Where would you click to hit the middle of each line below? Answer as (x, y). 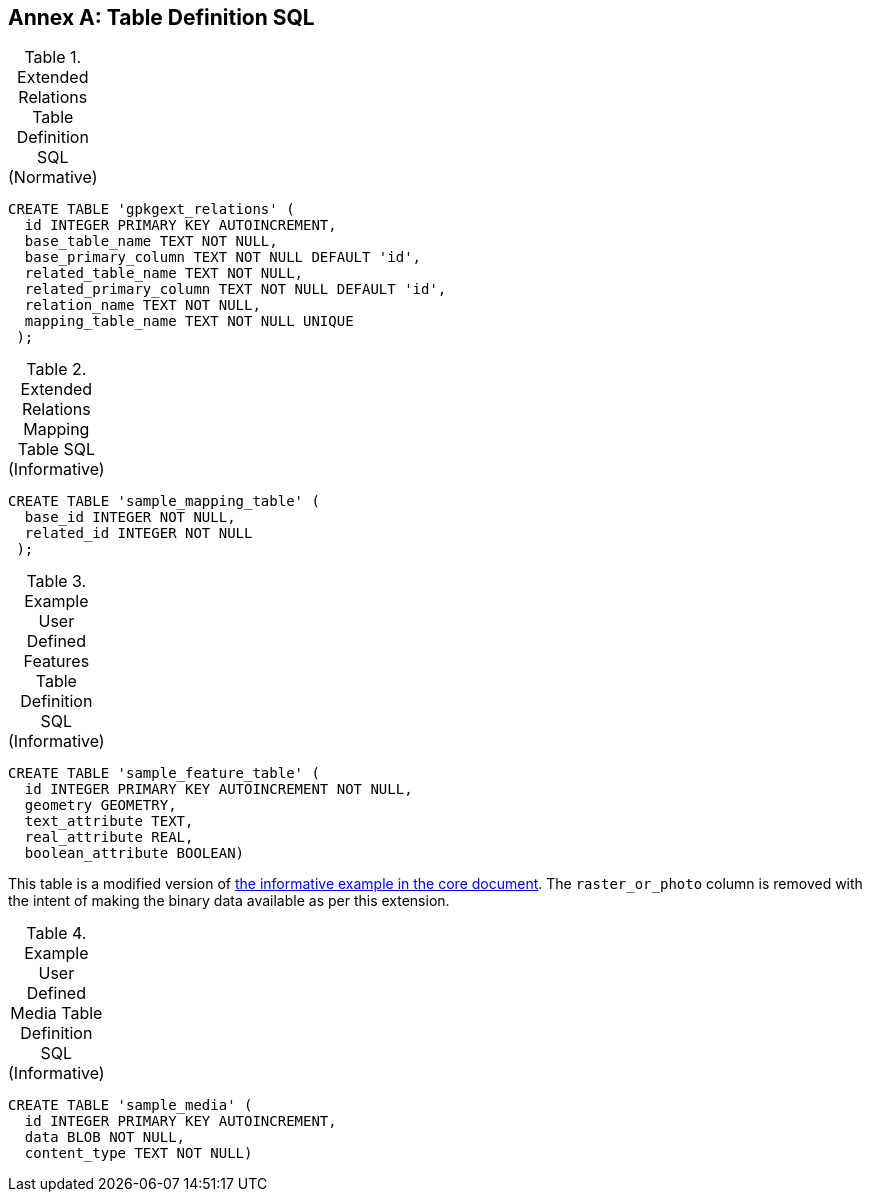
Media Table (56, 1013)
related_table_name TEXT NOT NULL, (164, 273)
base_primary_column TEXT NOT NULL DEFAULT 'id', (223, 257)
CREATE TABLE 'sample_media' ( (130, 1105)
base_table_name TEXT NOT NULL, (151, 241)
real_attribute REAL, (109, 837)
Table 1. (53, 57)
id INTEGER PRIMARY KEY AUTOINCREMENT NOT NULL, (218, 789)
